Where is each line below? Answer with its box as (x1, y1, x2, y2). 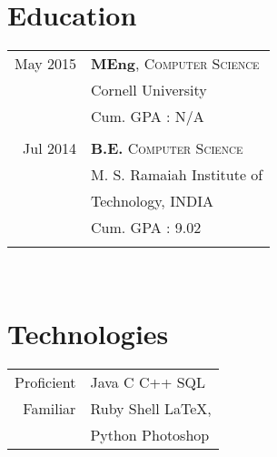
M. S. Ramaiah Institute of (91, 164, 263, 186)
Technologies (7, 314, 169, 351)
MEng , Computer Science (91, 53, 260, 75)
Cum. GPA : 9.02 (91, 217, 202, 239)
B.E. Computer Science (91, 137, 243, 159)
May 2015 (15, 53, 77, 75)
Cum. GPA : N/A (91, 106, 204, 127)
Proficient (15, 371, 76, 392)
